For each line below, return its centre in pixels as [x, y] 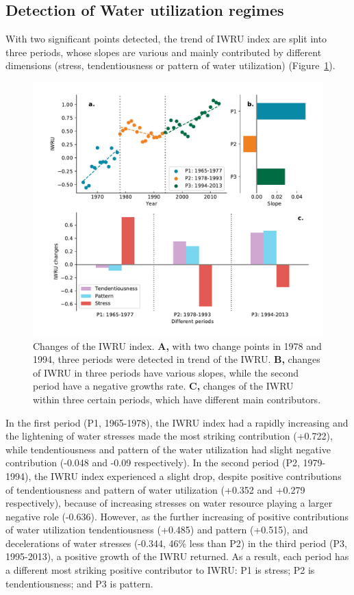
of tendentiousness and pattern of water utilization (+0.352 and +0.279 [155, 489]
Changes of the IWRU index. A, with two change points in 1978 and [177, 345]
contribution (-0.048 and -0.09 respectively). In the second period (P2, [153, 463]
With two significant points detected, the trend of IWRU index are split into [166, 39]
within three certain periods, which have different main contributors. [177, 399]
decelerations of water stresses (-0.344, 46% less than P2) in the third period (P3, [176, 543]
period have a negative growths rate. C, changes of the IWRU [163, 386]
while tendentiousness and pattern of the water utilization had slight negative [168, 449]
